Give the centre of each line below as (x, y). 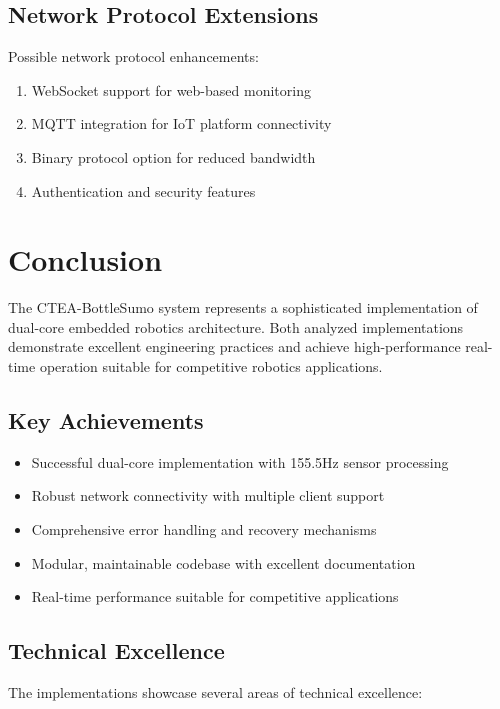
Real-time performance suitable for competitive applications (215, 596)
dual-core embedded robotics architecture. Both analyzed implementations (236, 326)
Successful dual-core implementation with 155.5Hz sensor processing (240, 461)
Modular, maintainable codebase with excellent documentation (223, 562)
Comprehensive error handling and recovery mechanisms (204, 529)
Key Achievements (106, 420)
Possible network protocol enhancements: (133, 56)
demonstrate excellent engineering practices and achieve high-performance (234, 346)
